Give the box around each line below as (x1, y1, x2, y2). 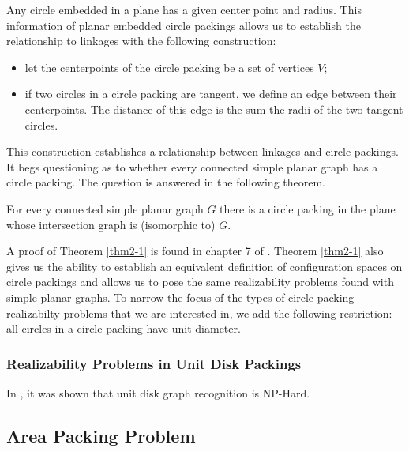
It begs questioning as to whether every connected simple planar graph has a (6, 158, 378, 175)
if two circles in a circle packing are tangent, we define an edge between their (24, 85, 397, 102)
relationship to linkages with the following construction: (6, 32, 276, 49)
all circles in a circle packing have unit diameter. (6, 320, 241, 337)
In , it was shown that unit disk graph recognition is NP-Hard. (6, 384, 310, 401)
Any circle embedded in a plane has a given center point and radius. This (6, 2, 362, 17)
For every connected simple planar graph (6, 200, 204, 217)
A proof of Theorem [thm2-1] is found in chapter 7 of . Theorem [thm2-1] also (6, 243, 384, 259)
